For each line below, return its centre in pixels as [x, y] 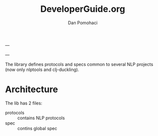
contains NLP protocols [41, 118]
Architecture [32, 89]
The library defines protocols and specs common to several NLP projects [79, 64]
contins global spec [37, 128]
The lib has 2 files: [24, 103]
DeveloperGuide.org [83, 9]
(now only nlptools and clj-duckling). [42, 69]
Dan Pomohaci [83, 23]
